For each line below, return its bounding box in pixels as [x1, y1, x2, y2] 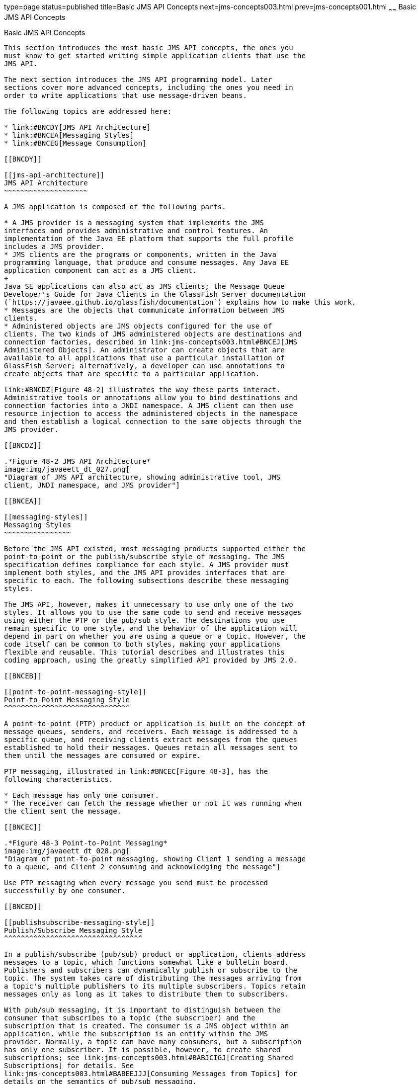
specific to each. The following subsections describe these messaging [4, 576, 289, 584]
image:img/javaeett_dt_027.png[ [4, 465, 130, 473]
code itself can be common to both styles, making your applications [4, 640, 281, 648]
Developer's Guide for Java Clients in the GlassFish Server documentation [4, 290, 306, 298]
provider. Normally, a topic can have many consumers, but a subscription [4, 1037, 302, 1046]
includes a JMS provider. [4, 242, 105, 250]
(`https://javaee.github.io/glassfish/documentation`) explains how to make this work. [4, 298, 356, 306]
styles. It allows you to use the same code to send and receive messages [4, 608, 302, 616]
